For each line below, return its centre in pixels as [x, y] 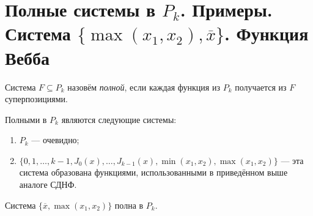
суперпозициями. [36, 99]
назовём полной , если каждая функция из [144, 87]
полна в [129, 205]
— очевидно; [55, 140]
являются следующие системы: [119, 119]
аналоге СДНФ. [48, 184]
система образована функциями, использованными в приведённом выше [153, 172]
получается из [261, 87]
